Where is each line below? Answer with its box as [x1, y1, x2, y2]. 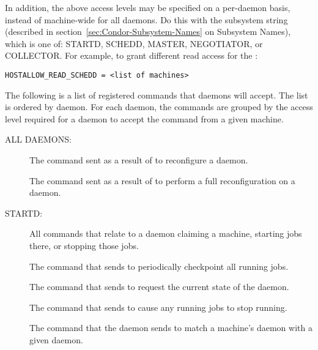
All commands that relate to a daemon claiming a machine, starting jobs [29, 227, 302, 240]
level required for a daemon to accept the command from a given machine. [5, 112, 284, 125]
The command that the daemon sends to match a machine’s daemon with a [29, 321, 312, 334]
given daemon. [29, 333, 83, 346]
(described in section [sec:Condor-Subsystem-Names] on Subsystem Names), [5, 25, 291, 38]
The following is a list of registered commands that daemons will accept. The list [5, 88, 308, 101]
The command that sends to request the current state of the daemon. [29, 280, 289, 293]
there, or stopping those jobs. [29, 239, 139, 251]
